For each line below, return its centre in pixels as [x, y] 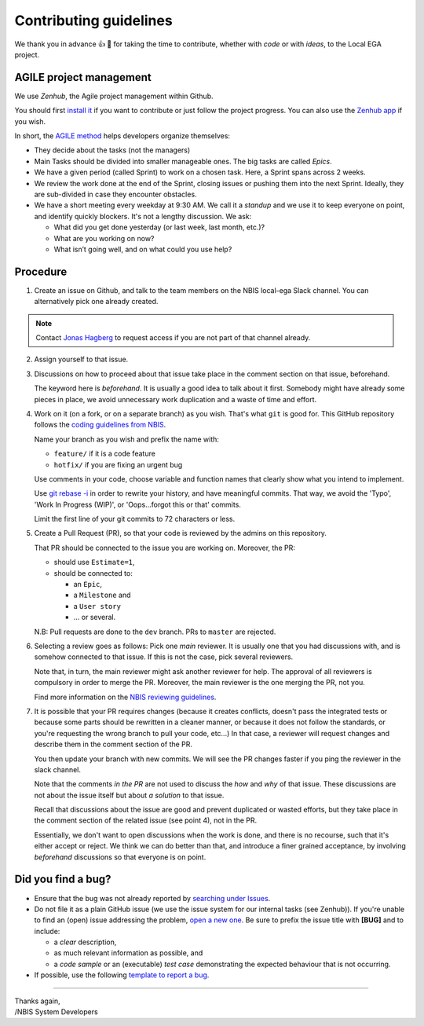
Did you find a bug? [63, 879]
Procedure [41, 271]
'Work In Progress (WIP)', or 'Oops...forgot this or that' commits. [137, 504]
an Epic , [88, 584]
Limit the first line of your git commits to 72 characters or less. [135, 519]
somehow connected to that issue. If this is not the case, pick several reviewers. [164, 657]
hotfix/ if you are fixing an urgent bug [118, 464]
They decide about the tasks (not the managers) [112, 150]
